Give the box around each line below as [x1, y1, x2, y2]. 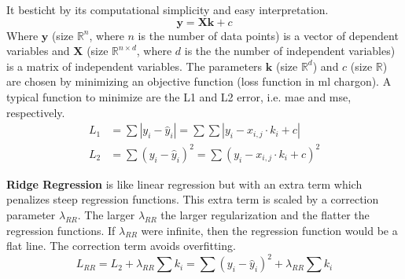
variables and [6, 42, 70, 59]
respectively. [6, 104, 65, 120]
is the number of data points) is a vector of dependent [138, 27, 399, 43]
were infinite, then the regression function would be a [141, 222, 398, 238]
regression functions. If [6, 222, 116, 238]
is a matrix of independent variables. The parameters [6, 57, 263, 74]
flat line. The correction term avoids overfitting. [6, 237, 236, 254]
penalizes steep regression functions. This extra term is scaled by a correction [6, 191, 379, 207]
